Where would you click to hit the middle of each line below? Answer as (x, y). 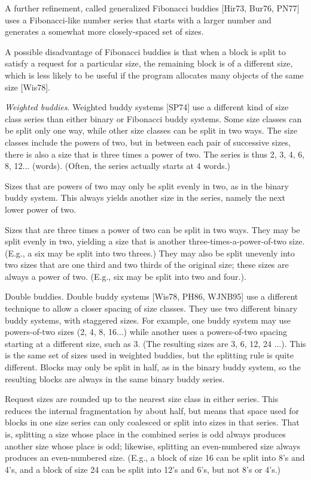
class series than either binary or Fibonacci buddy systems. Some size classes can (153, 118)
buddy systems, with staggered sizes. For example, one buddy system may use (148, 320)
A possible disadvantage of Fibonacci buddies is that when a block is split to (145, 51)
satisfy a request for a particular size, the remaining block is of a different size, (149, 63)
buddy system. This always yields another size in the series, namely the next (145, 197)
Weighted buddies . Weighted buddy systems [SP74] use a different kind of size (147, 107)
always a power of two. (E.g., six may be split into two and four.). (126, 276)
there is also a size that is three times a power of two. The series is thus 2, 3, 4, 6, (155, 154)
